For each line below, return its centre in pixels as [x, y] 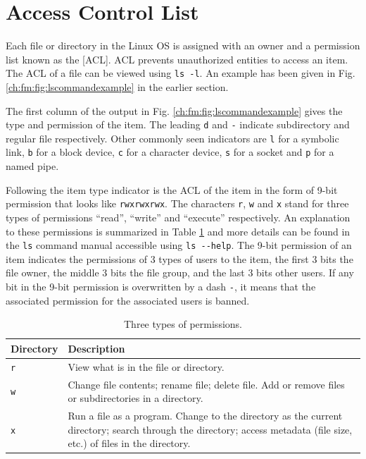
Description [96, 348]
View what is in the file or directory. [146, 366]
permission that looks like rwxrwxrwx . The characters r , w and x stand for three [177, 203]
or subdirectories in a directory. [135, 398]
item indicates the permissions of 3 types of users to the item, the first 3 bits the [179, 258]
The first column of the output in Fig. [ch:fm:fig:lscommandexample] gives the [174, 110]
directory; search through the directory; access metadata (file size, [210, 429]
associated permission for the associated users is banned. [128, 300]
